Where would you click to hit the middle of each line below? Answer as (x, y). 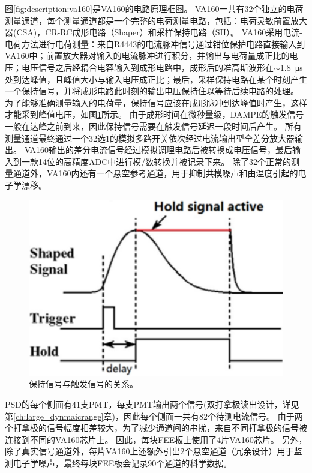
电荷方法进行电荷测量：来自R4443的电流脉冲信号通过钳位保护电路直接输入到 (155, 44)
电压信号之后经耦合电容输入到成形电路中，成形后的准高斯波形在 (147, 67)
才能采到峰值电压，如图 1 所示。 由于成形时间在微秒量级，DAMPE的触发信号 (154, 114)
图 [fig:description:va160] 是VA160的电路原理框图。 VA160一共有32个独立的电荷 (154, 8)
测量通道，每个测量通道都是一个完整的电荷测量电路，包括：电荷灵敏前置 (148, 20)
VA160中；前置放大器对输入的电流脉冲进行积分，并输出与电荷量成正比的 (147, 56)
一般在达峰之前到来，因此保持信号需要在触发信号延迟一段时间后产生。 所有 (153, 126)
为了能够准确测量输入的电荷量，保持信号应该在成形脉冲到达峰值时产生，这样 (156, 102)
